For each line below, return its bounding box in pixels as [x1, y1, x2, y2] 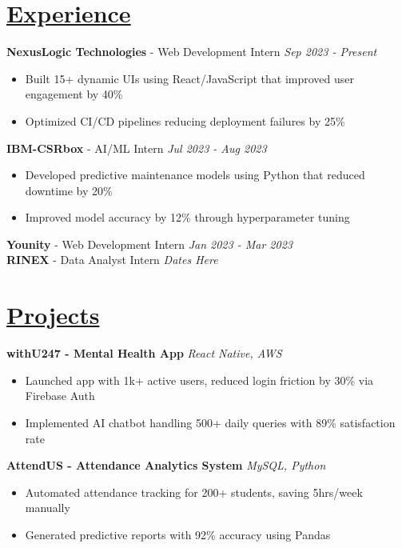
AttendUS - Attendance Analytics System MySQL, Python [6, 457, 326, 474]
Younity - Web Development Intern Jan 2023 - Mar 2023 [6, 235, 293, 252]
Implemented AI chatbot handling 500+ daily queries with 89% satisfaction [25, 414, 396, 430]
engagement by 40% [25, 86, 123, 102]
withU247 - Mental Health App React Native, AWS [6, 345, 282, 362]
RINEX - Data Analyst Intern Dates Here [6, 251, 218, 268]
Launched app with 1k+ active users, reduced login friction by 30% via [25, 371, 374, 388]
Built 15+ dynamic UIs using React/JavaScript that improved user [25, 70, 355, 86]
